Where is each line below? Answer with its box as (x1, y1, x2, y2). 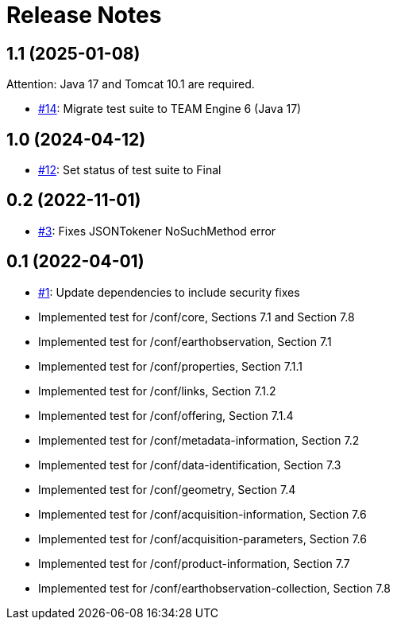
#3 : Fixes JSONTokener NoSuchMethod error (38, 224, 276, 238)
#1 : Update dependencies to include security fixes (38, 285, 300, 299)
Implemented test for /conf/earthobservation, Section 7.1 (38, 334, 332, 348)
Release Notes (6, 2, 162, 29)
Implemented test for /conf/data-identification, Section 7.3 (38, 457, 341, 472)
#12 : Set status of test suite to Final (38, 163, 222, 177)
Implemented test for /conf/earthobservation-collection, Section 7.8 (38, 581, 391, 595)
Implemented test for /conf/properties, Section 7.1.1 (38, 359, 303, 373)
